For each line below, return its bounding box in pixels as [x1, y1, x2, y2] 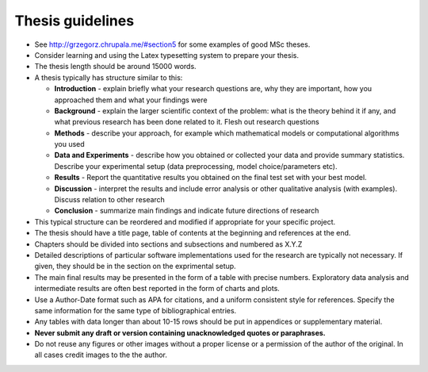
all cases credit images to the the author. [34, 350, 168, 360]
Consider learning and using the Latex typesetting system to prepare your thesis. [34, 50, 299, 59]
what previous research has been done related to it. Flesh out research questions [54, 117, 320, 127]
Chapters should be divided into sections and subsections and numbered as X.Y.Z [34, 239, 303, 249]
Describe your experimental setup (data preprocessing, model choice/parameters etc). [54, 161, 338, 171]
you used [54, 140, 85, 149]
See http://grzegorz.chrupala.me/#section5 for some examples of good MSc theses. [34, 40, 311, 49]
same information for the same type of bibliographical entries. [34, 305, 237, 315]
